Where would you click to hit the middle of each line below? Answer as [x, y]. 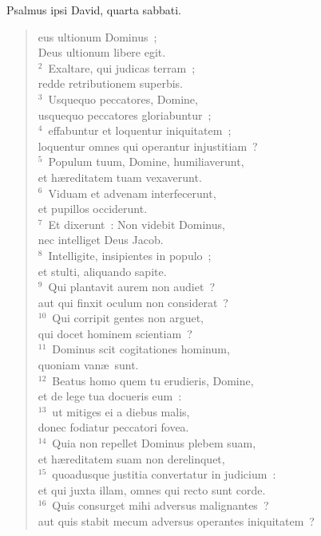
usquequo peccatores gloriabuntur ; [125, 114]
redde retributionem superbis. [110, 83]
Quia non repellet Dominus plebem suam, [154, 443]
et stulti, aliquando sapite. [102, 271]
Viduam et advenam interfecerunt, [132, 193]
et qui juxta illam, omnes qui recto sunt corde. [152, 489]
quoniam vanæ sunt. [88, 365]
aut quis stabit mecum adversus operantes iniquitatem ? [176, 521]
